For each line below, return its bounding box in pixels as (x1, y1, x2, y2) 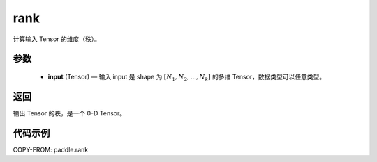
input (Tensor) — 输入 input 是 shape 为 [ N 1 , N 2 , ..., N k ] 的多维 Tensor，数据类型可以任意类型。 (47, 72, 326, 83)
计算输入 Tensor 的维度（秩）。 (13, 35, 101, 43)
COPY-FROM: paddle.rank (13, 145, 89, 154)
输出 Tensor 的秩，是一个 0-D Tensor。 (13, 108, 126, 118)
